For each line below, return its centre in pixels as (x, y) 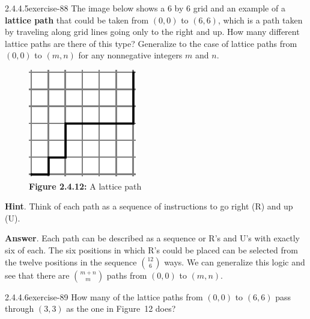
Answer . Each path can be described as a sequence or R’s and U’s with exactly (152, 238)
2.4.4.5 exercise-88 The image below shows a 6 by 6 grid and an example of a (145, 8)
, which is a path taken (260, 20)
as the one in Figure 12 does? (121, 308)
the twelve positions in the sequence (71, 262)
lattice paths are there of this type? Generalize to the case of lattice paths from (151, 43)
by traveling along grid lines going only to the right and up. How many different (152, 32)
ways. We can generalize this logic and (235, 262)
